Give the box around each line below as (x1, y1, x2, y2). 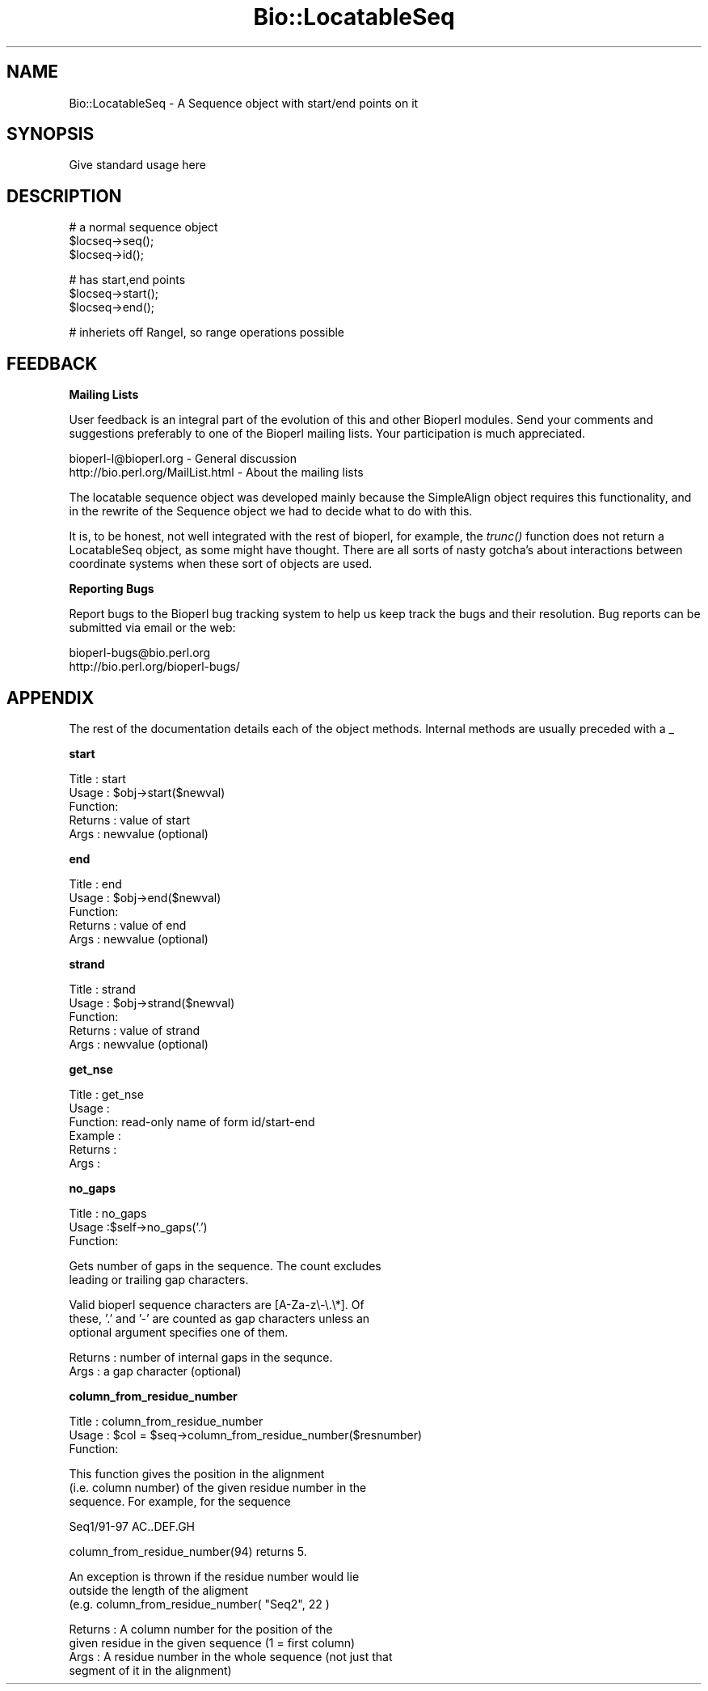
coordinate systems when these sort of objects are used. (69, 557, 373, 571)
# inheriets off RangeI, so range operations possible (69, 325, 345, 340)
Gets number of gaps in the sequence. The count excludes (69, 1258, 381, 1273)
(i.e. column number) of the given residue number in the (69, 1480, 367, 1494)
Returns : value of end (69, 918, 187, 932)
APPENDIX (6, 687, 95, 708)
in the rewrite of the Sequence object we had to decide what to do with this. (69, 504, 473, 519)
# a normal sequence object (69, 220, 218, 235)
